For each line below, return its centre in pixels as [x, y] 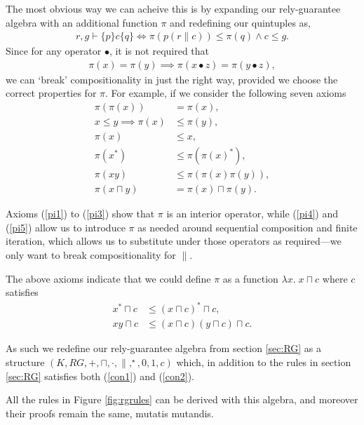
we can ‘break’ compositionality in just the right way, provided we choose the [172, 79]
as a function [250, 278]
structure [25, 362]
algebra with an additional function [82, 22]
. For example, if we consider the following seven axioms [226, 93]
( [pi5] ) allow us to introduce [66, 227]
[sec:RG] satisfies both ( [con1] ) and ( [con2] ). [100, 376]
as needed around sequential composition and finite [248, 227]
